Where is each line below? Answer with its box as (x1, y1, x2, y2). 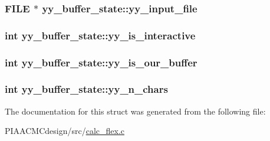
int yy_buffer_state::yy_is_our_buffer (5, 55, 197, 69)
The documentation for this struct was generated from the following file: (5, 105, 266, 117)
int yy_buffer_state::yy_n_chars (5, 82, 168, 96)
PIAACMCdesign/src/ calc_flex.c (5, 125, 124, 137)
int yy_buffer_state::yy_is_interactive (5, 28, 196, 42)
